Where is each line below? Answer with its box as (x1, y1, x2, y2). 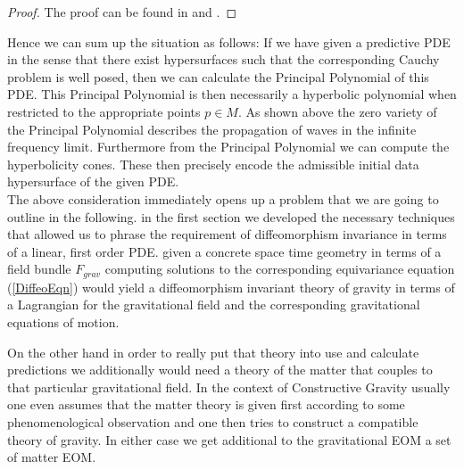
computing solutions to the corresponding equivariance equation (104, 259, 455, 278)
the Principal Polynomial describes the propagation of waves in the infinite (7, 119, 417, 138)
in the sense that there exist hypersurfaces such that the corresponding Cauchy (7, 50, 440, 69)
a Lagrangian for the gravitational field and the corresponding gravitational (7, 295, 420, 314)
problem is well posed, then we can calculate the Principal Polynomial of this (7, 67, 429, 86)
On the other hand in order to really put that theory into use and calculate (7, 342, 419, 361)
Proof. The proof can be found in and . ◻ (7, 3, 237, 21)
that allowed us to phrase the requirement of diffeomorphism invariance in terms (7, 225, 447, 243)
